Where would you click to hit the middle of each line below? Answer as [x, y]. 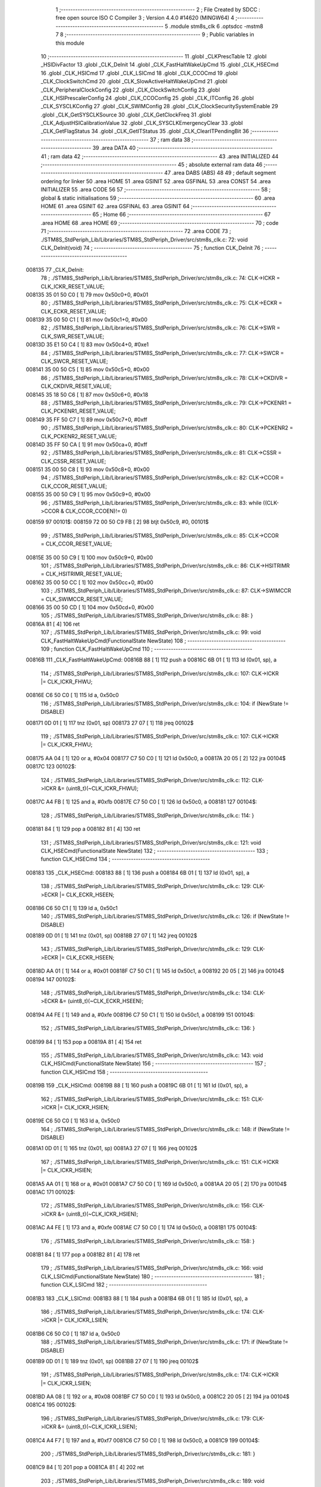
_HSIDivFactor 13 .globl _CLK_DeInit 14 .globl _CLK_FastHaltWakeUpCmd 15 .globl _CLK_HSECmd [160, 65]
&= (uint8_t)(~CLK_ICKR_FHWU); [98, 788]
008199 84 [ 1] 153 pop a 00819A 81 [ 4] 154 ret [84, 1041]
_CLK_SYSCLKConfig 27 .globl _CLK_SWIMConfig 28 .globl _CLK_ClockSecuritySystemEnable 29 [160, 106]
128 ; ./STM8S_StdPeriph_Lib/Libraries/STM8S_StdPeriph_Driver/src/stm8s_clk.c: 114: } [147, 815]
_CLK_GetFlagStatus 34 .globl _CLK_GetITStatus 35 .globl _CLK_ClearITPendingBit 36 [145, 131]
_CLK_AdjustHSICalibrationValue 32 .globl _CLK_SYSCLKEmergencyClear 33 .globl [142, 123]
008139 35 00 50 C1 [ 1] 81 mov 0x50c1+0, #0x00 [87, 320]
